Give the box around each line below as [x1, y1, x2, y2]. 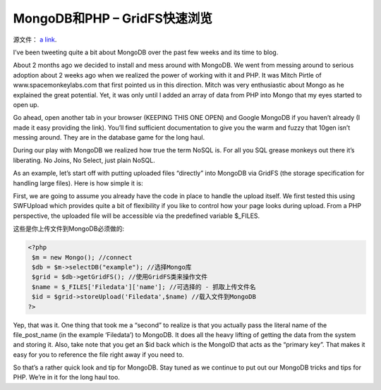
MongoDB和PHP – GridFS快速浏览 [13, 11, 213, 26]
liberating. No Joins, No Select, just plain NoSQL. [13, 156, 155, 164]
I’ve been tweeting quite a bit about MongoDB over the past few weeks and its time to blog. [13, 48, 279, 56]
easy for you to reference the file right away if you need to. [13, 350, 185, 359]
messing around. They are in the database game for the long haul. [13, 133, 205, 142]
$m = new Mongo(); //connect [32, 253, 133, 261]
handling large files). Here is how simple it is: [13, 178, 144, 187]
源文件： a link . [13, 35, 57, 44]
